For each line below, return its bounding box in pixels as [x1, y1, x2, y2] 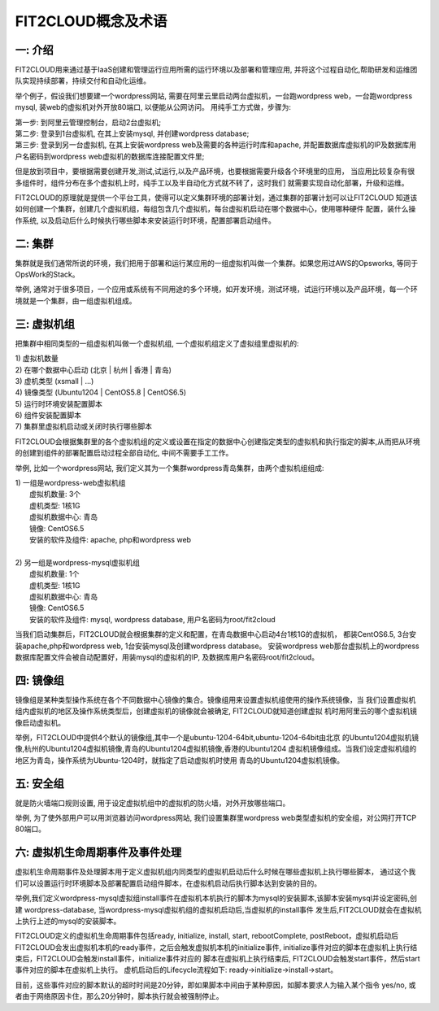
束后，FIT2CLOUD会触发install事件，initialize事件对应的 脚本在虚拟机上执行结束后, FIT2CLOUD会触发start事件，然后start [15, 954, 420, 964]
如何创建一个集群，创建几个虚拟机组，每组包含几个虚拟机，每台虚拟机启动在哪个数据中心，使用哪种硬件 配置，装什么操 [15, 204, 416, 214]
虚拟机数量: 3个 [29, 489, 81, 499]
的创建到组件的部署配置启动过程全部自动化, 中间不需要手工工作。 [15, 448, 233, 458]
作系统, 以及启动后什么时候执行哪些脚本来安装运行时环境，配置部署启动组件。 [15, 216, 276, 225]
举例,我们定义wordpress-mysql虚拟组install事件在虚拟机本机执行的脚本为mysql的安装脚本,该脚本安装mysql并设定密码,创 [15, 893, 418, 903]
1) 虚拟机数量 [15, 354, 59, 364]
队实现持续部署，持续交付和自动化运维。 [15, 76, 150, 85]
